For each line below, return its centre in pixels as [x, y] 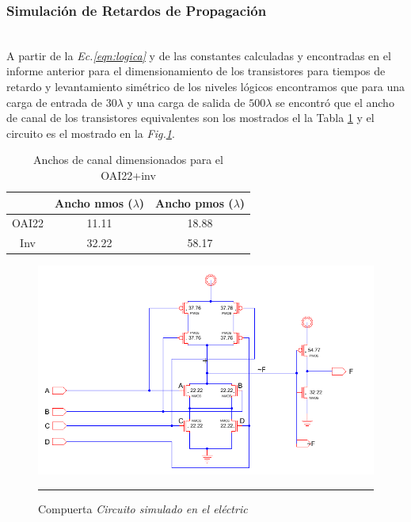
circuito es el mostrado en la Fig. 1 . [91, 133]
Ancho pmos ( [194, 202]
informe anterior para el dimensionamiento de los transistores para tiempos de [196, 71]
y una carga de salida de [186, 102]
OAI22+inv [128, 175]
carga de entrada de [55, 102]
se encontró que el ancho [335, 102]
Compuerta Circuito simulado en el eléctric [143, 508]
